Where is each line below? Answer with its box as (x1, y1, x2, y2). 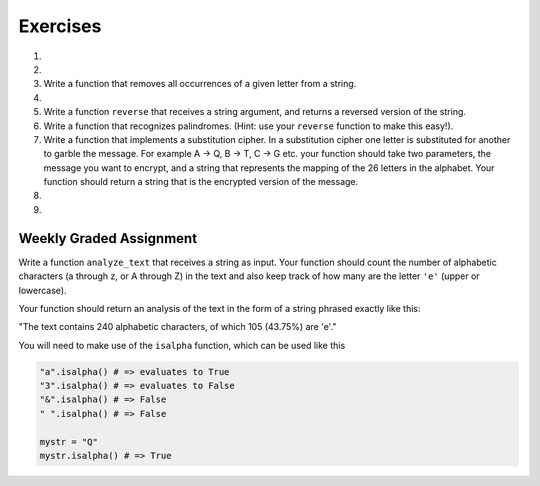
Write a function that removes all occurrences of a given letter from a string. (43, 78, 357, 90)
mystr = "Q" (39, 436, 99, 447)
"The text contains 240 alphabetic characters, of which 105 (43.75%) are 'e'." (18, 321, 337, 333)
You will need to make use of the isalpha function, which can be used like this (18, 339, 346, 351)
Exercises (18, 15, 102, 37)
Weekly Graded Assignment (18, 230, 198, 247)
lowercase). (18, 284, 67, 296)
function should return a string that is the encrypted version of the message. (43, 176, 359, 188)
